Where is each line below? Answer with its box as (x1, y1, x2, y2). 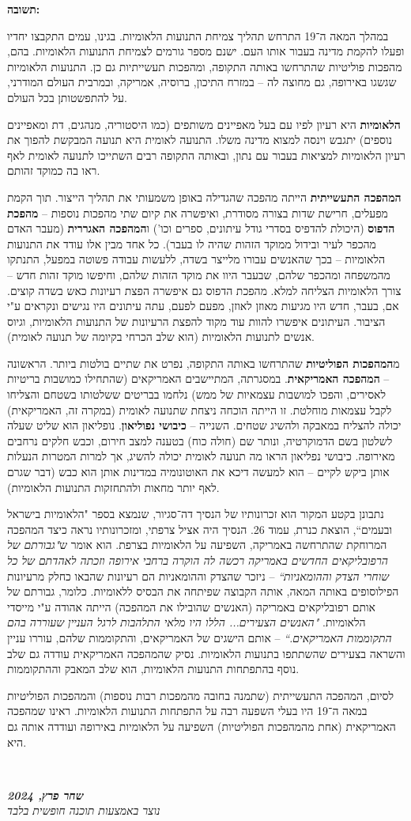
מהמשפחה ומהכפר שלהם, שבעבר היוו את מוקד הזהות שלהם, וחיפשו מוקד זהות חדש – (7, 266, 390, 282)
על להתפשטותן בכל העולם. (7, 89, 127, 105)
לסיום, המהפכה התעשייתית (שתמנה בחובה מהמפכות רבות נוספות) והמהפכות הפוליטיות (7, 687, 394, 703)
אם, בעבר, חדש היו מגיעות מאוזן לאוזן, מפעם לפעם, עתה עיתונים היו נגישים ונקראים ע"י (7, 297, 399, 314)
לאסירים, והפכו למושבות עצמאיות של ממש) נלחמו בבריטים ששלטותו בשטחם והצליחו (7, 386, 386, 403)
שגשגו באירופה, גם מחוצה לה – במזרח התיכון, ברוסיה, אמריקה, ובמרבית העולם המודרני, (7, 74, 397, 90)
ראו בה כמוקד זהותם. (7, 162, 100, 179)
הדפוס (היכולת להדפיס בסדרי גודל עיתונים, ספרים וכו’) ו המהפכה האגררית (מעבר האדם (7, 220, 395, 236)
